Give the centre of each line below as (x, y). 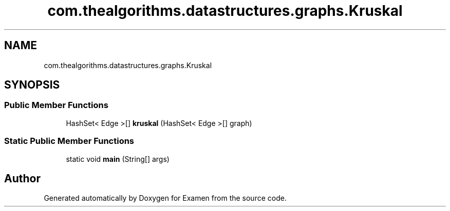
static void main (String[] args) (118, 159)
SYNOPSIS (32, 85)
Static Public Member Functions (69, 141)
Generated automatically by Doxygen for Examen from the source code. (165, 198)
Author (22, 178)
